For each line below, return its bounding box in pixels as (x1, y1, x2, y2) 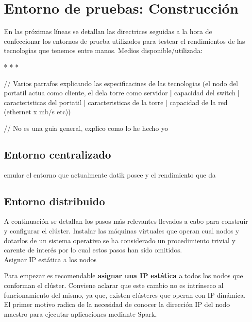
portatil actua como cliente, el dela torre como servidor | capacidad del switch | (4, 88, 240, 98)
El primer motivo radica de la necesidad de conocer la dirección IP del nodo (4, 299, 230, 309)
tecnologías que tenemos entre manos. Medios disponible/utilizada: (4, 45, 202, 55)
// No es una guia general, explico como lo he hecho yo (4, 123, 168, 133)
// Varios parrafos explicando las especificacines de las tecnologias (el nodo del (4, 78, 238, 88)
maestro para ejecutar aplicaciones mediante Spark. (4, 308, 157, 319)
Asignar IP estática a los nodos (4, 254, 97, 264)
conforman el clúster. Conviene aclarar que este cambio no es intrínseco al (4, 280, 224, 290)
